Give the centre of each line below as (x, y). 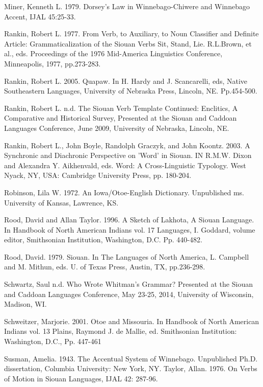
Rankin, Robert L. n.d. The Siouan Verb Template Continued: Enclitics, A (121, 108)
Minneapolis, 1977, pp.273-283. (52, 63)
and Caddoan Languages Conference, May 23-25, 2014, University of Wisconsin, (129, 294)
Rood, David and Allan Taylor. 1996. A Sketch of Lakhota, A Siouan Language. (129, 220)
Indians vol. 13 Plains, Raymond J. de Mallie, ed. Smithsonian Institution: (121, 331)
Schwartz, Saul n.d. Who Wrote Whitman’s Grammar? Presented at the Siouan (128, 284)
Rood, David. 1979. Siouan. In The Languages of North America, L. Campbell (127, 256)
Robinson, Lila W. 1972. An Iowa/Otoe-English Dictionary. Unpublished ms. (124, 192)
